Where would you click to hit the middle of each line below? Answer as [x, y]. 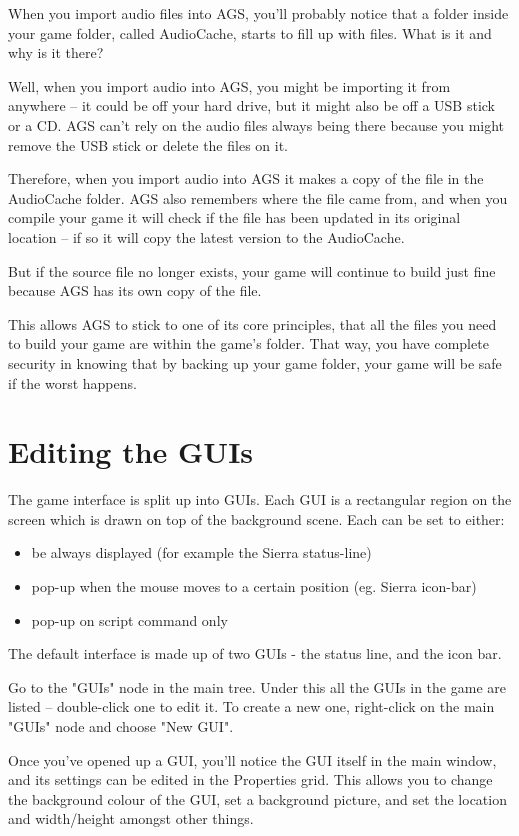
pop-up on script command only [129, 619]
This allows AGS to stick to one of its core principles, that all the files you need [252, 323]
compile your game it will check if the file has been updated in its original [234, 217]
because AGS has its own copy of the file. [135, 290]
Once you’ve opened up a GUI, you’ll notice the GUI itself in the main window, [252, 759]
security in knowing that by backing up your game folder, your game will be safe [255, 362]
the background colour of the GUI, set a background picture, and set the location [257, 798]
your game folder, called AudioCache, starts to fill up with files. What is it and [250, 32]
